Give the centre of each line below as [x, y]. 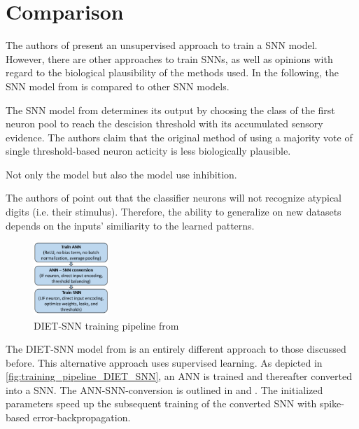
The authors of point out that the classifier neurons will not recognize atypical [174, 198]
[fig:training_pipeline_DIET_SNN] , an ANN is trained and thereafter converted [179, 376]
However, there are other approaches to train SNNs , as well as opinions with [169, 58]
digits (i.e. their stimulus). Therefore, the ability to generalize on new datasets [174, 212]
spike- [332, 403]
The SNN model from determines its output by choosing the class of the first [170, 110]
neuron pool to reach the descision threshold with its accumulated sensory [164, 124]
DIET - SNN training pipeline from [106, 325]
